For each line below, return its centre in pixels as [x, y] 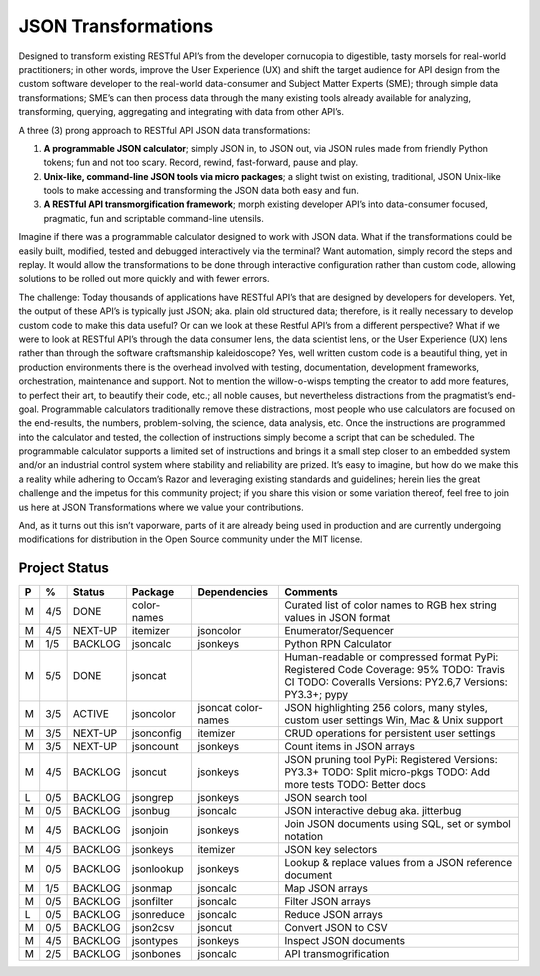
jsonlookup [157, 869]
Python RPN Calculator [338, 644]
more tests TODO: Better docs [355, 785]
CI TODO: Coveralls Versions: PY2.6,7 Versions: [396, 682]
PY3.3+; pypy [316, 695]
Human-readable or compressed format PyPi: [391, 657]
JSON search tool [326, 798]
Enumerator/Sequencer [339, 631]
